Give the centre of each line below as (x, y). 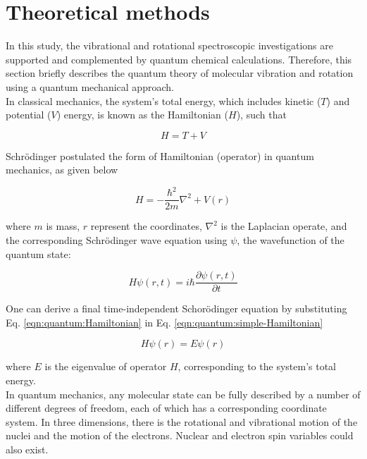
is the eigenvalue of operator (106, 366)
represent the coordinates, (146, 226)
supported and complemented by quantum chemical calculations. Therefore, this (179, 59)
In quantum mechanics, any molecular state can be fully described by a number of (183, 394)
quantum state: (38, 253)
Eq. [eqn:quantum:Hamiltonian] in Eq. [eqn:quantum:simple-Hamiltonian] (164, 322)
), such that (261, 115)
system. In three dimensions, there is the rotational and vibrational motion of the (182, 421)
